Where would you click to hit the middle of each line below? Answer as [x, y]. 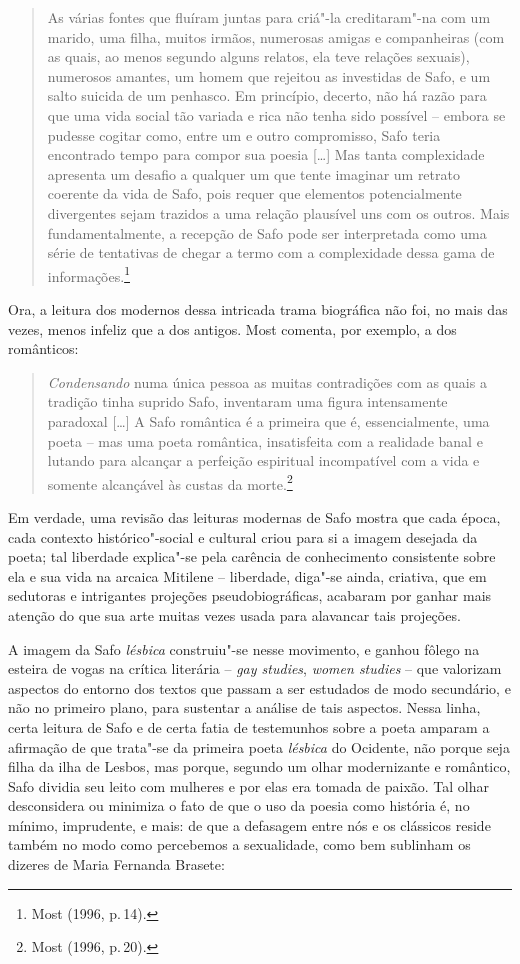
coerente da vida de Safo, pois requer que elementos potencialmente [254, 193]
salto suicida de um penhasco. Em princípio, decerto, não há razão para [267, 95]
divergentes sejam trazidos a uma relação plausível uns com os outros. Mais [278, 212]
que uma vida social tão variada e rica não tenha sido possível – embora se [276, 114]
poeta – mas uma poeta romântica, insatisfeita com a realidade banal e [265, 440]
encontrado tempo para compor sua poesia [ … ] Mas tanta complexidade [266, 154]
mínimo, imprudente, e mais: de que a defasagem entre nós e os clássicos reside [249, 824]
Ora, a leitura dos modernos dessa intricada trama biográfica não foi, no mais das [258, 308]
